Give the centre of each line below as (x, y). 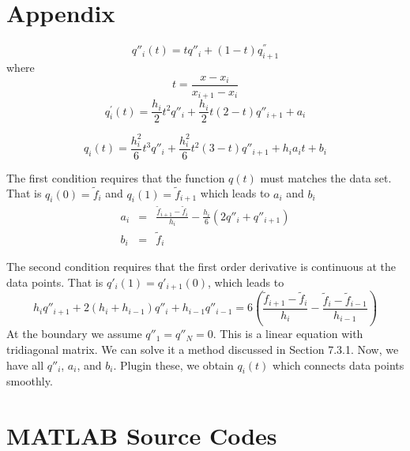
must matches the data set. (326, 177)
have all (25, 365)
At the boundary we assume (74, 334)
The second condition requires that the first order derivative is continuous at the (201, 267)
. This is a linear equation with (288, 334)
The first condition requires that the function (116, 177)
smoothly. (30, 381)
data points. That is (55, 282)
